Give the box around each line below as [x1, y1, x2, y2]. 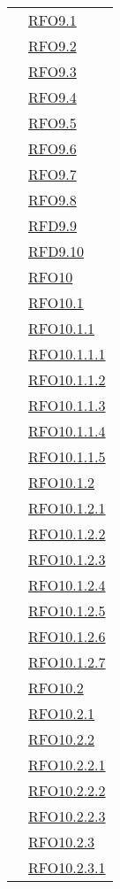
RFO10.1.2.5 [28, 600, 106, 621]
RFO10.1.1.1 [28, 344, 106, 364]
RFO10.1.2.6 [28, 626, 106, 646]
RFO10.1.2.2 [28, 523, 106, 544]
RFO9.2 [28, 35, 77, 56]
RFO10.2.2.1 [28, 754, 106, 775]
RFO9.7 [28, 164, 77, 184]
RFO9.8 [28, 189, 77, 210]
